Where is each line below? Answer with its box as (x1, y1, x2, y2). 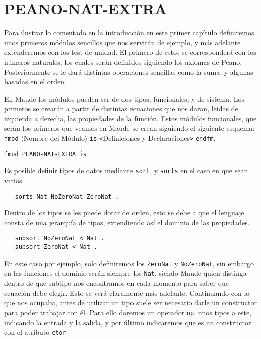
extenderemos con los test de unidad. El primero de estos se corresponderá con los (4, 47, 256, 57)
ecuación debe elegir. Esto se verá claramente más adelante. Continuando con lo (4, 287, 250, 298)
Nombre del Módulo (23, 133, 85, 143)
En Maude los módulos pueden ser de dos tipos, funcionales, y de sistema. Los (4, 93, 245, 104)
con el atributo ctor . (4, 327, 68, 337)
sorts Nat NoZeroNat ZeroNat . (15, 193, 119, 200)
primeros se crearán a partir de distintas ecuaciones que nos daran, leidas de (4, 103, 238, 114)
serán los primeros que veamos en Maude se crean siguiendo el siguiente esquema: (4, 123, 255, 133)
